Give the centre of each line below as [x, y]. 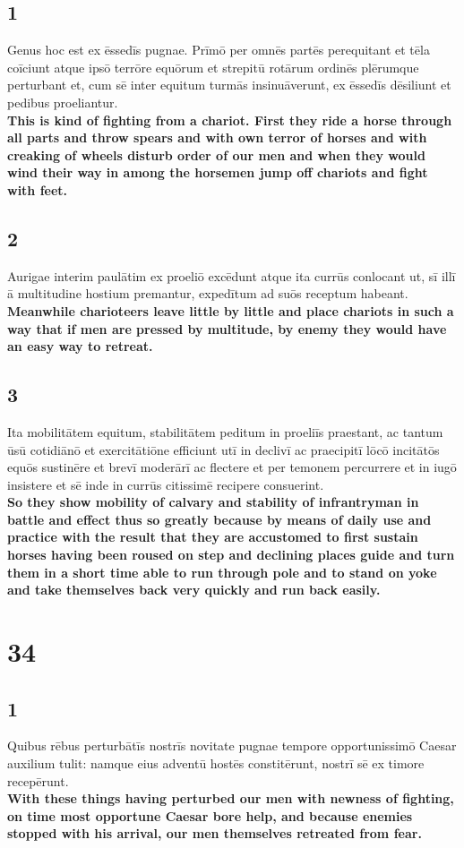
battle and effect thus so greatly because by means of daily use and [219, 519]
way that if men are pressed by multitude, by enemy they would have [227, 328]
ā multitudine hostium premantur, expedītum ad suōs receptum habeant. [208, 293]
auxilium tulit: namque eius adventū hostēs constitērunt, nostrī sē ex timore [216, 763]
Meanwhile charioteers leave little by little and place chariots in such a [231, 310]
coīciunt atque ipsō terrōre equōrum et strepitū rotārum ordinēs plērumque [213, 67]
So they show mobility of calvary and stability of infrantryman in [213, 502]
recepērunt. [38, 780]
